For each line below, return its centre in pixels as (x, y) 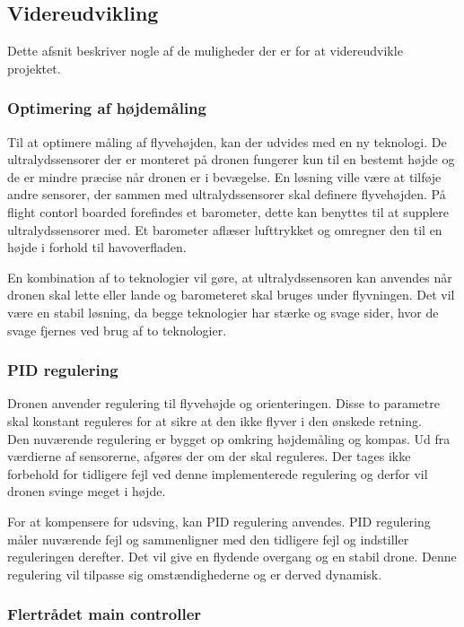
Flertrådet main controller (105, 614)
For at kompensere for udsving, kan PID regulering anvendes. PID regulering (219, 521)
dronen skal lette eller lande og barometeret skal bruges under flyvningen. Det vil (231, 295)
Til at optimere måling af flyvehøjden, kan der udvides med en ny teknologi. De (227, 141)
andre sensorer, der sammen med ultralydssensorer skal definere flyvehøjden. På (227, 194)
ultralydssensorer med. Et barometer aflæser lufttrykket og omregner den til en (225, 229)
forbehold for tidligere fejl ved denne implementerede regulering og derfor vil (218, 473)
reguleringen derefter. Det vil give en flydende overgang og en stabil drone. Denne (232, 557)
